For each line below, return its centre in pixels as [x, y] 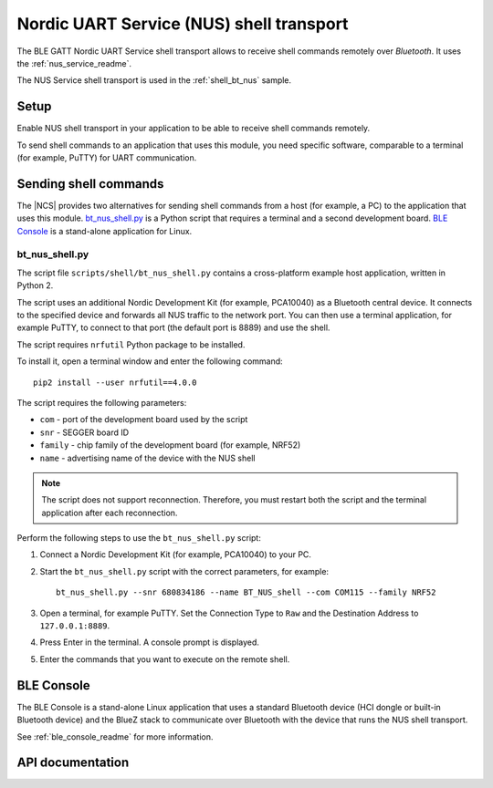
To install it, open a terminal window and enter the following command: [150, 361]
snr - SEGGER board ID [84, 432]
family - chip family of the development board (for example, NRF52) [170, 445]
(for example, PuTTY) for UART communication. [107, 158]
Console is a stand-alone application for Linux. [105, 231]
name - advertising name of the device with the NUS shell [147, 458]
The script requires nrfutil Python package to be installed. [131, 344]
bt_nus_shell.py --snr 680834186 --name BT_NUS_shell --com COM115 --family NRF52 [246, 592]
